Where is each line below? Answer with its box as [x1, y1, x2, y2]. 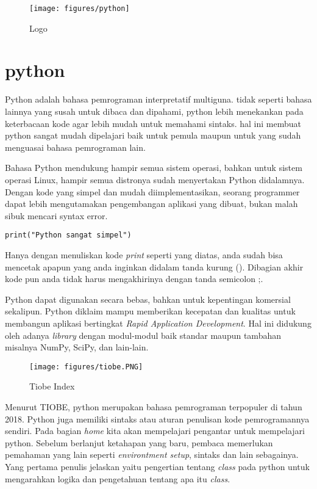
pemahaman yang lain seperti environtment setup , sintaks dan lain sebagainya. [5, 448, 299, 461]
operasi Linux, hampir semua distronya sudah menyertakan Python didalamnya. [5, 173, 305, 186]
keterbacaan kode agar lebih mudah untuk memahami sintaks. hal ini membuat [5, 117, 301, 129]
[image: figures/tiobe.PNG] [29, 362, 143, 371]
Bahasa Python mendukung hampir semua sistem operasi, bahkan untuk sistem [5, 161, 302, 174]
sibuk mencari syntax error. [5, 209, 108, 222]
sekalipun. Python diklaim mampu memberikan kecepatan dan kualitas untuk [5, 305, 296, 317]
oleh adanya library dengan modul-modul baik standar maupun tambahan [5, 328, 281, 341]
